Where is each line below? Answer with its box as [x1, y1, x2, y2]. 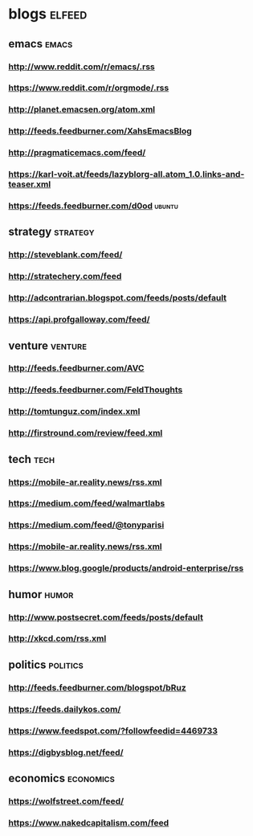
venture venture [8, 338, 87, 352]
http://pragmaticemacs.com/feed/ [8, 147, 146, 158]
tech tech [8, 452, 55, 466]
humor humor [8, 588, 74, 601]
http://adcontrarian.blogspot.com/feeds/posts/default [8, 293, 227, 304]
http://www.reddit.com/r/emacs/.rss [8, 61, 155, 72]
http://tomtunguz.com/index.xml [8, 406, 141, 417]
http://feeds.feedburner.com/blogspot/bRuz [8, 682, 186, 693]
